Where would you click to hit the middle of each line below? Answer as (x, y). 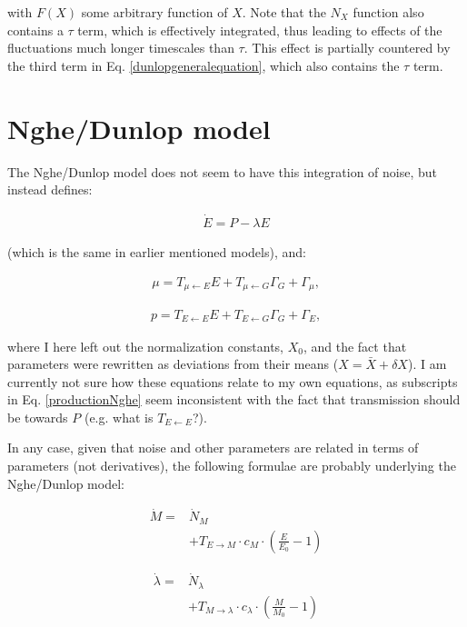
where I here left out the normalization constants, (145, 346)
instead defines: (50, 189)
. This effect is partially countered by (347, 48)
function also (388, 12)
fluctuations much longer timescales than (121, 48)
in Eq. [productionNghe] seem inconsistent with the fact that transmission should (234, 399)
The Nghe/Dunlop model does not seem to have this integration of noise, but (223, 171)
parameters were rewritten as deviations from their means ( (173, 364)
